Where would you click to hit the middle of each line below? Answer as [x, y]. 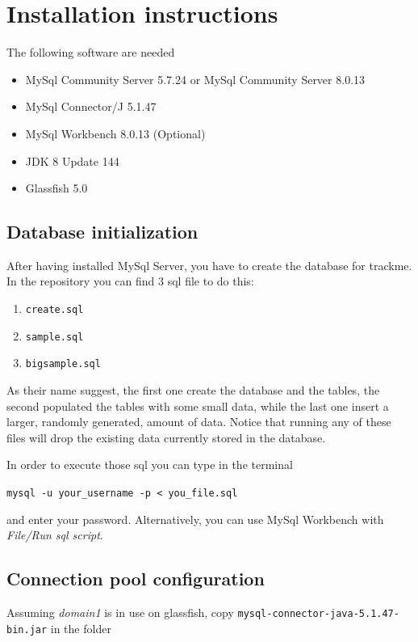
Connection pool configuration [136, 579]
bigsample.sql [63, 364]
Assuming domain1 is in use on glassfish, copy [120, 612]
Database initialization [102, 232]
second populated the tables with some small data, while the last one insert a [198, 405]
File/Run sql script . [55, 535]
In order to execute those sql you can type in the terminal [150, 465]
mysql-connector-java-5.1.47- [318, 614]
